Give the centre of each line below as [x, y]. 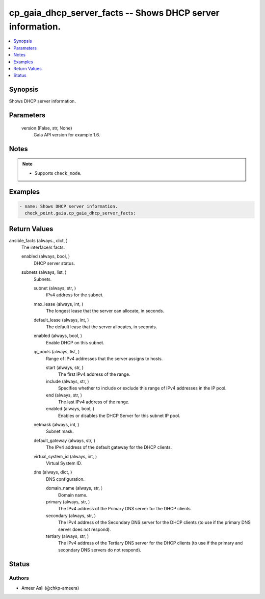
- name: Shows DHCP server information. [68, 206]
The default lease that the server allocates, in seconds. [101, 327]
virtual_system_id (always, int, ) [65, 456]
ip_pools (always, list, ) [57, 352]
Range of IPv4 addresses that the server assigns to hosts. [104, 359]
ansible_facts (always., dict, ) [39, 240]
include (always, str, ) [67, 381]
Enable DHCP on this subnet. [75, 342]
